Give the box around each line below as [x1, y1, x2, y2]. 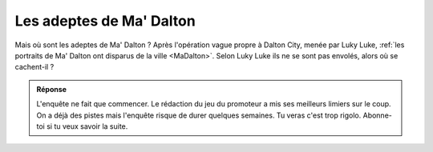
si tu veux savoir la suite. [47, 121, 128, 131]
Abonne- [362, 110, 392, 120]
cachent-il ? [14, 62, 55, 72]
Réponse [36, 84, 67, 94]
